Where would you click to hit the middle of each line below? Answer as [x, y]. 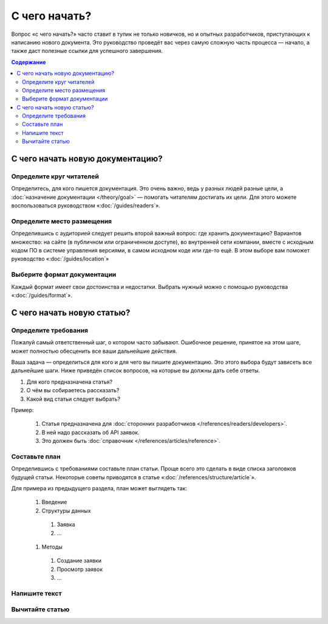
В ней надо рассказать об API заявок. [91, 432]
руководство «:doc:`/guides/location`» [60, 259]
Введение [54, 502]
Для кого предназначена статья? [69, 382]
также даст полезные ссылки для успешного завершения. [87, 51]
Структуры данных [66, 510]
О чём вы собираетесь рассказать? [73, 390]
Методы [52, 547]
